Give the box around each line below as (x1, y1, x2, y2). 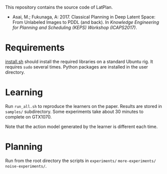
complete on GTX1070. (5, 113, 52, 119)
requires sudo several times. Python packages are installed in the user (5, 63, 149, 69)
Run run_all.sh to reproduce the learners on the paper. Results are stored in (5, 103, 162, 109)
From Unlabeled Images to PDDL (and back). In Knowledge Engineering (12, 19, 160, 25)
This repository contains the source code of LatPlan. (5, 4, 113, 10)
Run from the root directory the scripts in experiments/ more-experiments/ (5, 157, 156, 163)
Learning (5, 87, 43, 98)
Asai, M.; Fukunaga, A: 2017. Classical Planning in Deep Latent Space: (12, 14, 156, 19)
